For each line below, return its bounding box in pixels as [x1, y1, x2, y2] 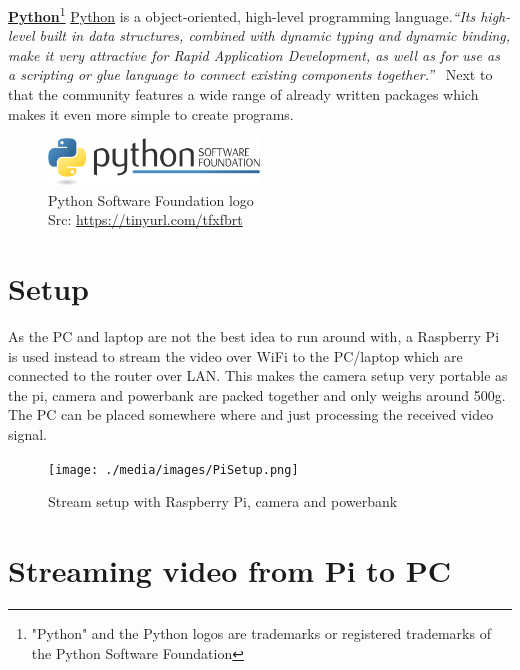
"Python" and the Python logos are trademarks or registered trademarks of [31, 622, 491, 643]
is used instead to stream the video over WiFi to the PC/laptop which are [8, 345, 463, 366]
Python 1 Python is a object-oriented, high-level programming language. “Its [8, 3, 476, 26]
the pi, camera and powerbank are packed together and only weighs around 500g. [8, 384, 506, 405]
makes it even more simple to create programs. [8, 103, 294, 124]
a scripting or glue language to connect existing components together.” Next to [8, 64, 493, 85]
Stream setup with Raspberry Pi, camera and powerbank [48, 491, 398, 512]
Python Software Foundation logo [48, 189, 254, 210]
